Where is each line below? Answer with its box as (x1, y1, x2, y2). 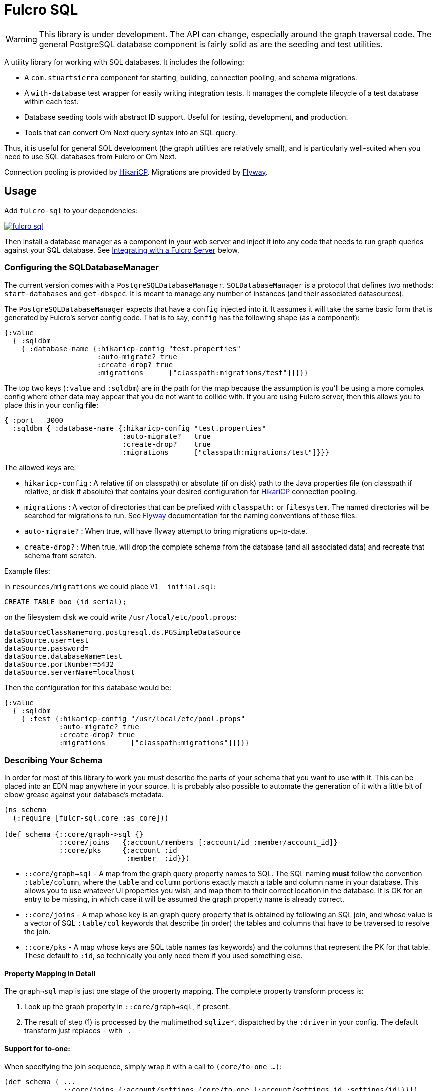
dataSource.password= (4, 644, 89, 653)
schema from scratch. (24, 551, 96, 560)
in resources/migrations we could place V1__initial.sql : (4, 582, 216, 591)
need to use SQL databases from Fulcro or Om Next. (4, 152, 177, 161)
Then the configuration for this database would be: (4, 683, 171, 692)
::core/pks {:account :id (59, 846, 177, 855)
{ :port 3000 (4, 416, 64, 425)
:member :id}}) (126, 854, 190, 863)
